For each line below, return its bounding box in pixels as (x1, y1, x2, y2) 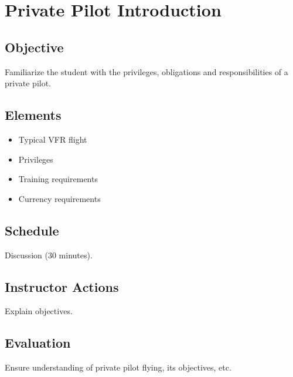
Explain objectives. (5, 305, 73, 317)
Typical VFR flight (18, 133, 87, 145)
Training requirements (18, 173, 98, 185)
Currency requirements (18, 192, 101, 204)
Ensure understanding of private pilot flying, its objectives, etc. (5, 361, 231, 373)
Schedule (5, 221, 59, 239)
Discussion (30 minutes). (5, 248, 93, 261)
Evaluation (5, 334, 71, 352)
